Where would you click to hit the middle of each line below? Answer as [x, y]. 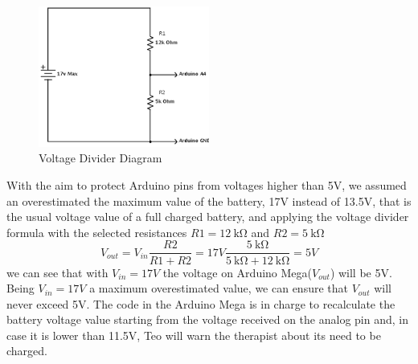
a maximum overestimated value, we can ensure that [219, 288]
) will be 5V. [361, 272]
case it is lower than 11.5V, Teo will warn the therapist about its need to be [194, 335]
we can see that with [57, 272]
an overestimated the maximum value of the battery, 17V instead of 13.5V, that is [209, 200]
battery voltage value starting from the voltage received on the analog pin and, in [207, 319]
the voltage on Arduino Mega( [237, 272]
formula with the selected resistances [97, 232]
